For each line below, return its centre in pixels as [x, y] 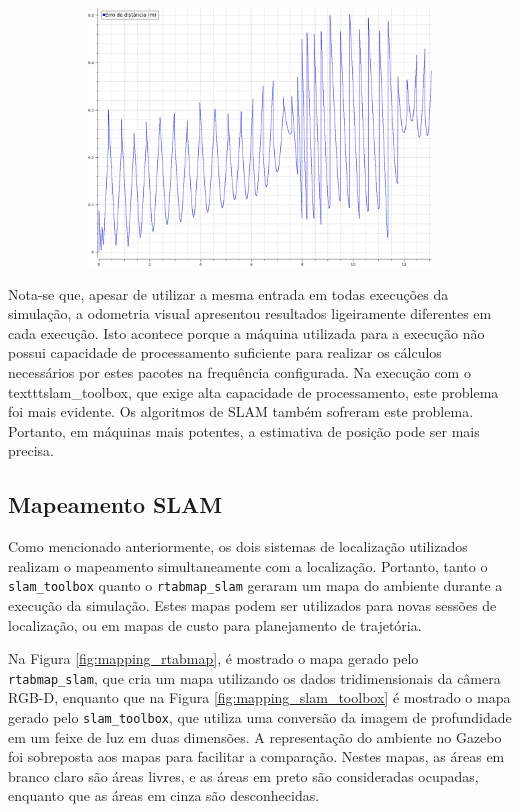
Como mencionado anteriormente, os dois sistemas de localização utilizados [238, 546]
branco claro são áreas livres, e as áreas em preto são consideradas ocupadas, [243, 775]
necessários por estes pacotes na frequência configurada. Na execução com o [239, 371]
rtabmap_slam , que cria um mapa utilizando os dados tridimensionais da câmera [254, 677]
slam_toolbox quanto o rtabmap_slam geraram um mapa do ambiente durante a [255, 585]
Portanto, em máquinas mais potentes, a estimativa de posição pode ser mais [244, 430]
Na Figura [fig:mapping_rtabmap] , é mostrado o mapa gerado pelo [213, 658]
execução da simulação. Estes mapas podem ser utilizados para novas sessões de [252, 604]
